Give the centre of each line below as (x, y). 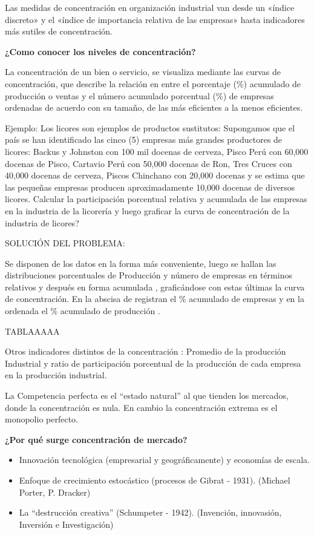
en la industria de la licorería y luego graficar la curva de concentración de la (147, 210)
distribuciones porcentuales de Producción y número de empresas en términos (149, 275)
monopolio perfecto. (42, 419)
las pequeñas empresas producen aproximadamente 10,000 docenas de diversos (150, 187)
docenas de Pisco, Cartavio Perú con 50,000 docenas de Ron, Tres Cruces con (149, 163)
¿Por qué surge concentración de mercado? (96, 439)
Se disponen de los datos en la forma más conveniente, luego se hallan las (141, 263)
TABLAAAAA (32, 331)
